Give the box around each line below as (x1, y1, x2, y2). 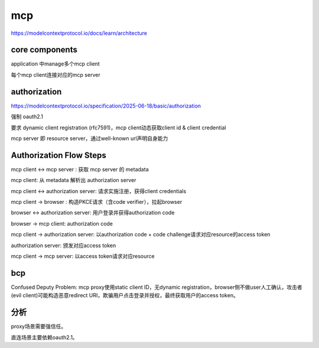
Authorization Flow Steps (11, 150, 106, 160)
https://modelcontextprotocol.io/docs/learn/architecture (11, 30, 148, 37)
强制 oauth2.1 (11, 113, 44, 121)
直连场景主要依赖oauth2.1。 (11, 334, 78, 341)
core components (11, 45, 78, 55)
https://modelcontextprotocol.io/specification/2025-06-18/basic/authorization (11, 102, 201, 109)
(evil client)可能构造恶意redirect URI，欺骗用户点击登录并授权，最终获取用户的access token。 (11, 292, 239, 299)
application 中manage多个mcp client (11, 60, 100, 67)
